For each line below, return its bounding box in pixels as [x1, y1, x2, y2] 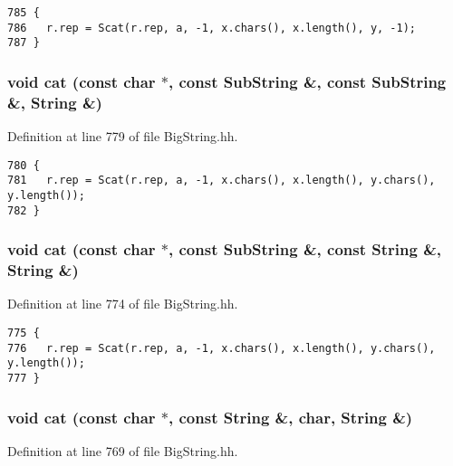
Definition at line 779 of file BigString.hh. [7, 127, 238, 146]
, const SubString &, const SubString [169, 70, 447, 92]
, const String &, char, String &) [169, 405, 413, 428]
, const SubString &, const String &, [169, 238, 442, 261]
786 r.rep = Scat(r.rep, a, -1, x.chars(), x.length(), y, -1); [7, 21, 417, 34]
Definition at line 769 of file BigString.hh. [7, 441, 238, 460]
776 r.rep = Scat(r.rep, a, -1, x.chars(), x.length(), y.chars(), [7, 341, 436, 355]
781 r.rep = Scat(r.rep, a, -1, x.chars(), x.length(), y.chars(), [7, 174, 436, 187]
